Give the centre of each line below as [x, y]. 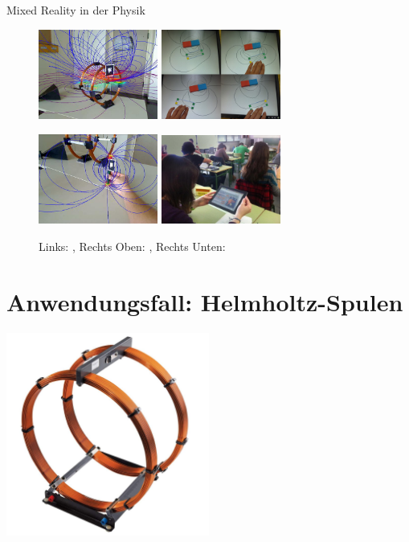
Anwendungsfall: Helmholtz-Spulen [205, 301]
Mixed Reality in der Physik [76, 10]
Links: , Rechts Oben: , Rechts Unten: [132, 246]
